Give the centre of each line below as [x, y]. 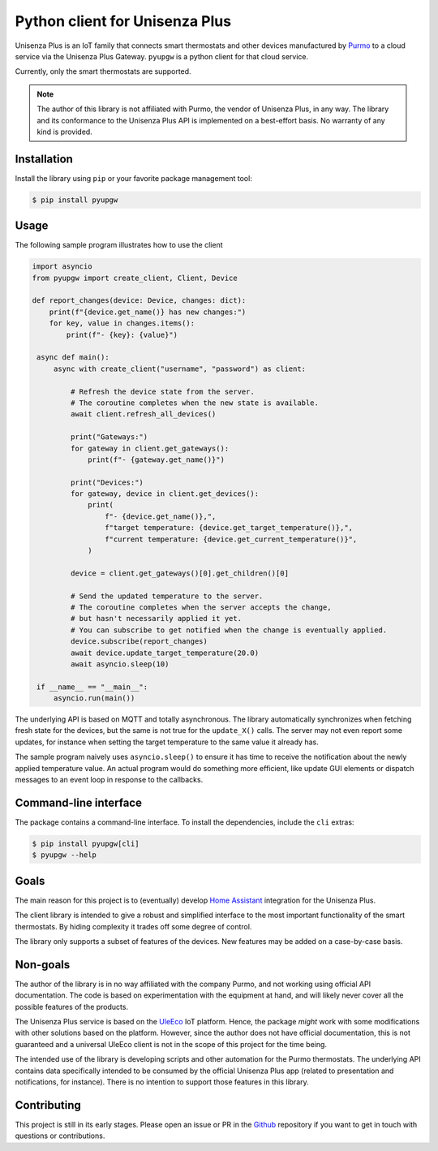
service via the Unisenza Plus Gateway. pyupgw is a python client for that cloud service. [162, 56]
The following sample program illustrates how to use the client [119, 245]
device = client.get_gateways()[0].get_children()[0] [180, 573]
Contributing [48, 1105]
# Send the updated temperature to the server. [167, 596]
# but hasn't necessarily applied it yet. [156, 619]
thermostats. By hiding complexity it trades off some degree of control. [133, 926]
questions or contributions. [60, 1136]
